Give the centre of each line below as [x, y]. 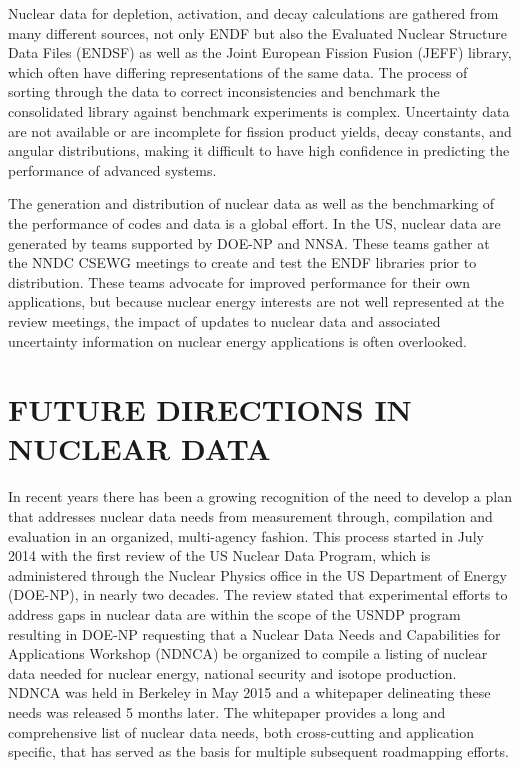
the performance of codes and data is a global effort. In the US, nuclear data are [254, 222]
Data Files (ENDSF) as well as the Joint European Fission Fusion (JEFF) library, [260, 52]
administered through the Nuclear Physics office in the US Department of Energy [257, 574]
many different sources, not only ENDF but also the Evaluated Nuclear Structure [257, 32]
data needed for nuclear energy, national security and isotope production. [232, 672]
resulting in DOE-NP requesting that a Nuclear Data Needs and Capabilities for [254, 633]
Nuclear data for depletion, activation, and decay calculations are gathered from [253, 13]
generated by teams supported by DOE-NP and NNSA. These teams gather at [249, 242]
